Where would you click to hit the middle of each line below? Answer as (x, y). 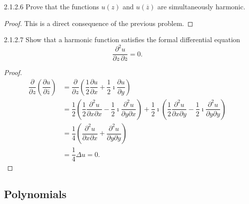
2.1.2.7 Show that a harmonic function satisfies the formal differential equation (122, 39)
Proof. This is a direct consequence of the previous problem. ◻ (99, 23)
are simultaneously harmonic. (201, 6)
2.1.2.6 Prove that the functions (52, 6)
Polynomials (35, 194)
